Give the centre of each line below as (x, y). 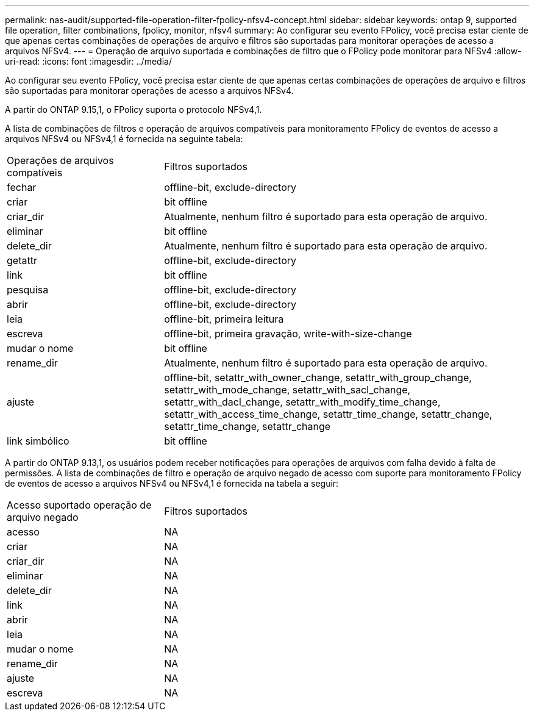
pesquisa (28, 290)
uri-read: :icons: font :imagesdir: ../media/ (88, 61)
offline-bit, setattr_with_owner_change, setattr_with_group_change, (318, 378)
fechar (22, 187)
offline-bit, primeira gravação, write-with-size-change (288, 334)
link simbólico (38, 441)
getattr (22, 260)
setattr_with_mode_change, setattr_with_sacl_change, (287, 390)
